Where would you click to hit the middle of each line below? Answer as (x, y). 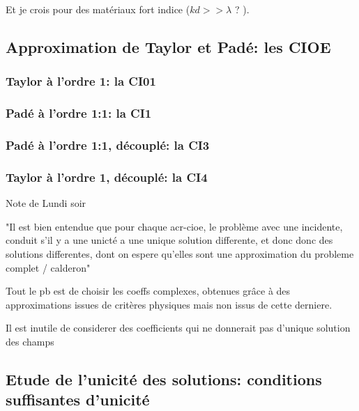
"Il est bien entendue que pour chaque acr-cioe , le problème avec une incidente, (174, 226)
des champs (30, 341)
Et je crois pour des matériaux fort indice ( (98, 9)
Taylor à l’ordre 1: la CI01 (81, 81)
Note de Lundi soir (46, 203)
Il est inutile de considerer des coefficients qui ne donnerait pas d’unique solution (178, 328)
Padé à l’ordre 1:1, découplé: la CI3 (108, 145)
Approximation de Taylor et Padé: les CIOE (168, 46)
